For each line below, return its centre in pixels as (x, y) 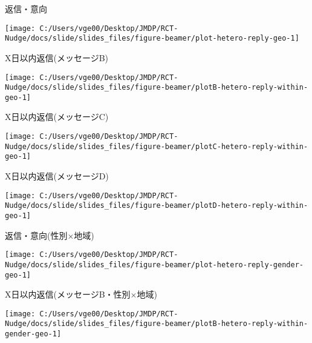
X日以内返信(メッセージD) (57, 176)
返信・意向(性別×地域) (50, 235)
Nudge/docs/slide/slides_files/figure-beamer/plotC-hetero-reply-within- (157, 146)
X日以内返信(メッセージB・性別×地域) (81, 294)
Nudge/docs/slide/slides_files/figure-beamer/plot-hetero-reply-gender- (154, 265)
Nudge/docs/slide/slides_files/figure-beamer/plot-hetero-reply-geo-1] (152, 38)
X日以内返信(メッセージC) (57, 117)
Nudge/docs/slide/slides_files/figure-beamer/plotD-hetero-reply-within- (157, 206)
